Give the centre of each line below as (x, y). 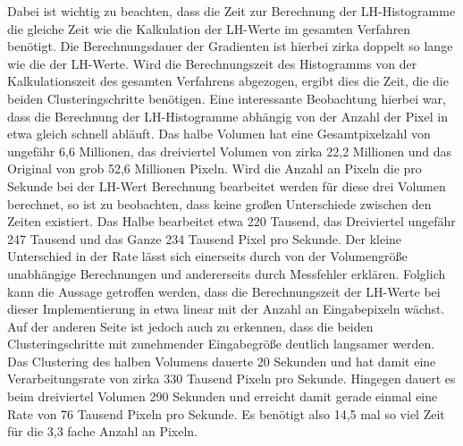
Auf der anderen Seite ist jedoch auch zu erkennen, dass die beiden (190, 326)
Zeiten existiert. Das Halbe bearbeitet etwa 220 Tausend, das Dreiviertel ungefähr (231, 221)
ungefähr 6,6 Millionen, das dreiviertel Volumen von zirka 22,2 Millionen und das (229, 151)
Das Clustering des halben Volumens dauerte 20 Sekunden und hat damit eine (222, 361)
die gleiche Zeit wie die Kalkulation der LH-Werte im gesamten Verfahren (209, 28)
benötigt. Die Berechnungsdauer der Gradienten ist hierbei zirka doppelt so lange (230, 46)
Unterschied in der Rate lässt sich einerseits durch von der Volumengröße (207, 256)
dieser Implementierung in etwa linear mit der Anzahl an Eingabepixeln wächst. (226, 309)
